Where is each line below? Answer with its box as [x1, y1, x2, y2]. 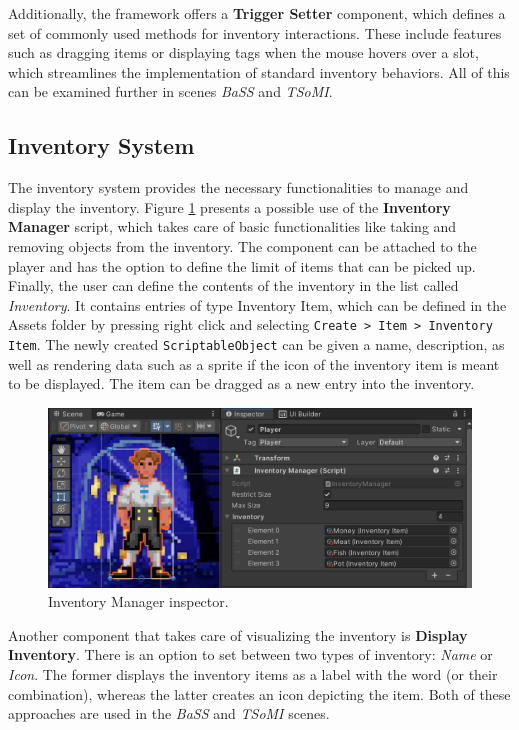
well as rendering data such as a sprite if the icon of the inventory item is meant [8, 353, 500, 374]
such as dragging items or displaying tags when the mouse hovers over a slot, [8, 42, 479, 63]
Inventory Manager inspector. [48, 591, 229, 612]
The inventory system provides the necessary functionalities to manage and [8, 177, 469, 198]
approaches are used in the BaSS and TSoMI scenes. [8, 703, 330, 724]
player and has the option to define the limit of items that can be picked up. [8, 255, 476, 276]
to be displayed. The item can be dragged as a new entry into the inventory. [8, 373, 475, 394]
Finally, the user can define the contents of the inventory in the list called [8, 275, 459, 296]
